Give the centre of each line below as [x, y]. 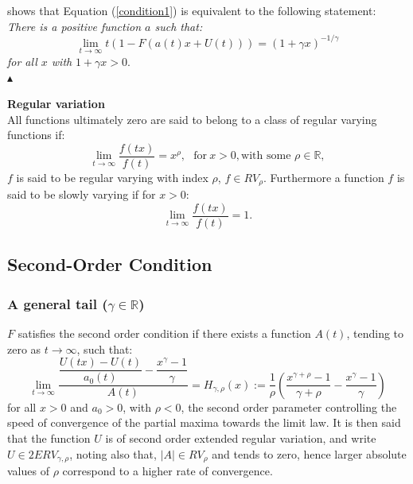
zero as [24, 348]
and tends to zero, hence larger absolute [309, 453]
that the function [49, 438]
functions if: [36, 135]
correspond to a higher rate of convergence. [168, 470]
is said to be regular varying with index [112, 177]
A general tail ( [58, 303]
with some [266, 156]
